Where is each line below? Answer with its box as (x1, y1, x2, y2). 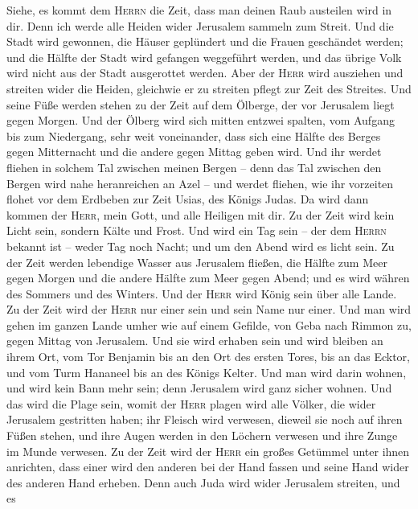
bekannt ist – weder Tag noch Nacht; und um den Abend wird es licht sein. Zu (6, 237, 395, 254)
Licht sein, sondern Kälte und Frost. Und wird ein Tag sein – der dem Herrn (6, 222, 387, 239)
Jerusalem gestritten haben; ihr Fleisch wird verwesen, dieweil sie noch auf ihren (6, 411, 403, 428)
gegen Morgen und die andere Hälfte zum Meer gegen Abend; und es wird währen (6, 269, 410, 286)
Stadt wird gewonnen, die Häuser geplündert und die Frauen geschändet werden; (6, 33, 404, 50)
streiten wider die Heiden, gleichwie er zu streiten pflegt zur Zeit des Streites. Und (6, 80, 412, 96)
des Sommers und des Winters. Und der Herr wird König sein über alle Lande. (6, 285, 397, 302)
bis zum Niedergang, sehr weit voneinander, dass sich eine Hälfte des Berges (6, 127, 381, 144)
